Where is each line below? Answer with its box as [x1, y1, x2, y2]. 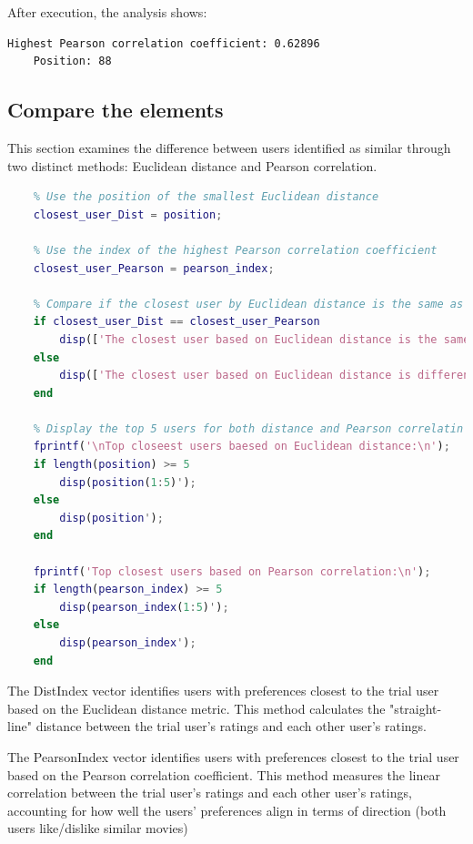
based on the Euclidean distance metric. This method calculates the [7, 698, 386, 717]
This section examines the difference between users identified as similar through [7, 137, 451, 157]
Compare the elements [7, 96, 224, 124]
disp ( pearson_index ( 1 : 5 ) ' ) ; [59, 600, 229, 614]
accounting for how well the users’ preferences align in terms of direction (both [7, 800, 447, 819]
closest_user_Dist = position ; [33, 208, 223, 221]
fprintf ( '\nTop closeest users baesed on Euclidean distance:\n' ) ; [33, 440, 450, 453]
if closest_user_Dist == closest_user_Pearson [33, 315, 320, 329]
